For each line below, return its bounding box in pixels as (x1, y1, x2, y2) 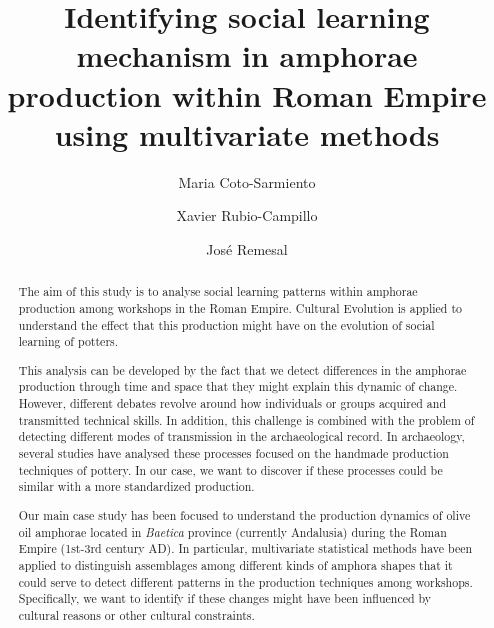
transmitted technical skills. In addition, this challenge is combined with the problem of (18, 411, 475, 428)
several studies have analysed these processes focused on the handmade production (18, 445, 449, 462)
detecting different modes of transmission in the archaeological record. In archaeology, (18, 428, 465, 445)
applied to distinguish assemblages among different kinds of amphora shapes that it (18, 556, 453, 573)
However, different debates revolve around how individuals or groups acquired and (18, 395, 446, 412)
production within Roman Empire (7, 74, 487, 115)
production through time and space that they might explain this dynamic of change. (18, 378, 458, 395)
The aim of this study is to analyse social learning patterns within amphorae (18, 283, 418, 300)
